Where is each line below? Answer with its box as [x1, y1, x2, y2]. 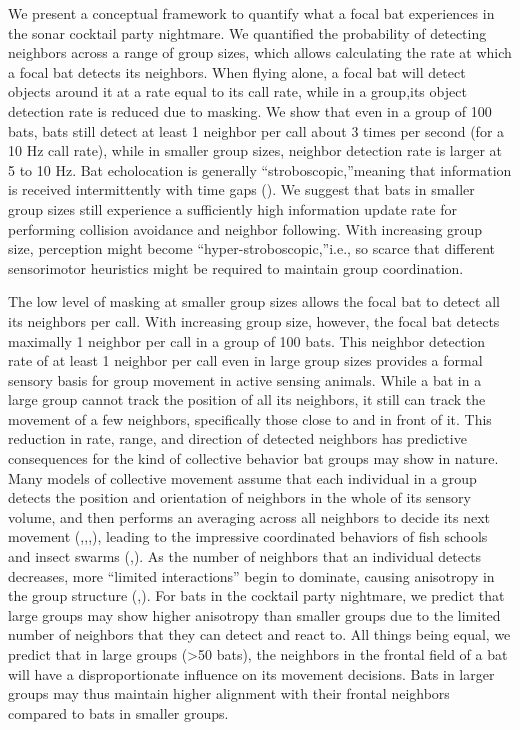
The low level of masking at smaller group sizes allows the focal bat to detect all [8, 291, 500, 312]
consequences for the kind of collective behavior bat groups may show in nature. [8, 448, 499, 469]
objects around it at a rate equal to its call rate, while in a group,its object [8, 81, 467, 102]
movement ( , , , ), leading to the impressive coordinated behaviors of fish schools [8, 526, 488, 547]
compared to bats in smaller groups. [8, 702, 229, 723]
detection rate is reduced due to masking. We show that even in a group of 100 [8, 100, 492, 121]
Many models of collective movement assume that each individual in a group [8, 467, 477, 488]
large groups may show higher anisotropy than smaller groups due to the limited [8, 604, 501, 625]
